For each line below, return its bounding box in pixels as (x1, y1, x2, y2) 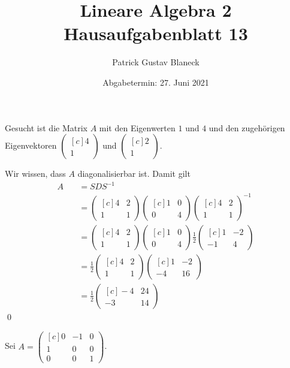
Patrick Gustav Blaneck (112, 56, 200, 68)
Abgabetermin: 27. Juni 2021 (102, 76, 209, 88)
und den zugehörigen (209, 121, 285, 134)
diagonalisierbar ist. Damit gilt (77, 167, 191, 180)
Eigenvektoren (5, 139, 57, 152)
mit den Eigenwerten (99, 121, 176, 134)
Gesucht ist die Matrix (5, 121, 87, 134)
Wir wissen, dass (5, 167, 66, 180)
